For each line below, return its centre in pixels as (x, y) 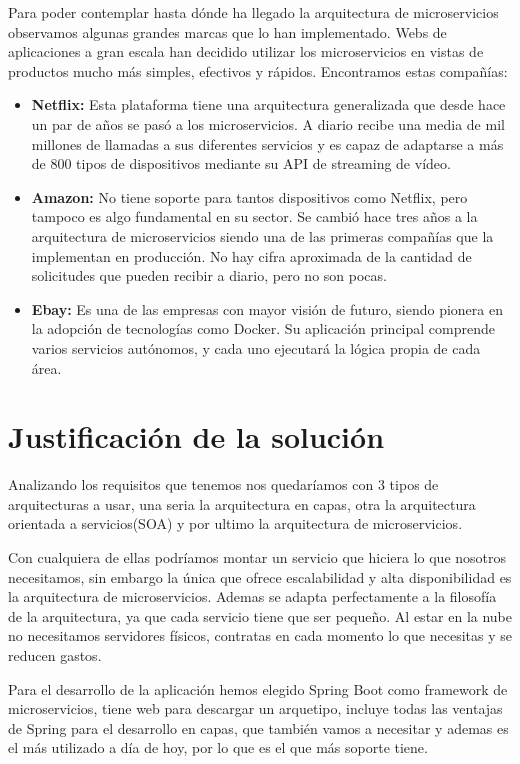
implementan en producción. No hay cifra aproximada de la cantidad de (251, 255)
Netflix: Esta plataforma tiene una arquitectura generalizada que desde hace (268, 104)
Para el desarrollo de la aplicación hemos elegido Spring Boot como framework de (258, 688)
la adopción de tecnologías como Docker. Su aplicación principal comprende (263, 328)
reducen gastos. (55, 654)
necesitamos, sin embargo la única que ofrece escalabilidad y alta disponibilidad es (260, 576)
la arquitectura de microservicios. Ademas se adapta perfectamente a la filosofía (252, 596)
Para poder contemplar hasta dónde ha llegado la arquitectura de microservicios (253, 12)
